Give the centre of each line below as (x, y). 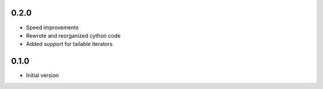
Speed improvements (52, 27)
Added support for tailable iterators (69, 44)
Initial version (42, 75)
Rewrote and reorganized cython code (73, 35)
